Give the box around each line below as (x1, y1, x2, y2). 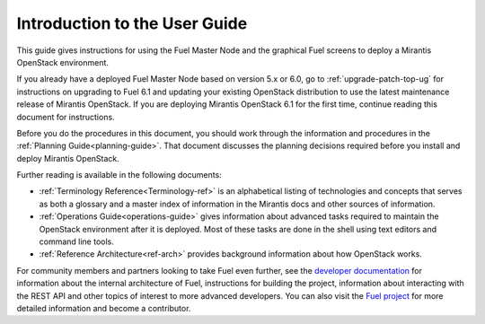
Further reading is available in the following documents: (16, 170, 222, 180)
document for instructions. (16, 111, 116, 122)
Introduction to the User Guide (16, 13, 248, 33)
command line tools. (39, 236, 114, 247)
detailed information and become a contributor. (16, 302, 191, 313)
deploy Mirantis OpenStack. (16, 153, 120, 163)
